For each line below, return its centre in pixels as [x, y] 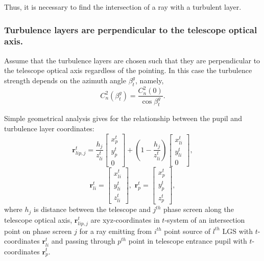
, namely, [150, 80]
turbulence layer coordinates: [49, 128]
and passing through [83, 241]
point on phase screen [38, 231]
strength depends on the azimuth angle [65, 80]
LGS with [238, 231]
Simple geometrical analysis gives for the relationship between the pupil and [123, 118]
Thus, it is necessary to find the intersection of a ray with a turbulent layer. [123, 7]
